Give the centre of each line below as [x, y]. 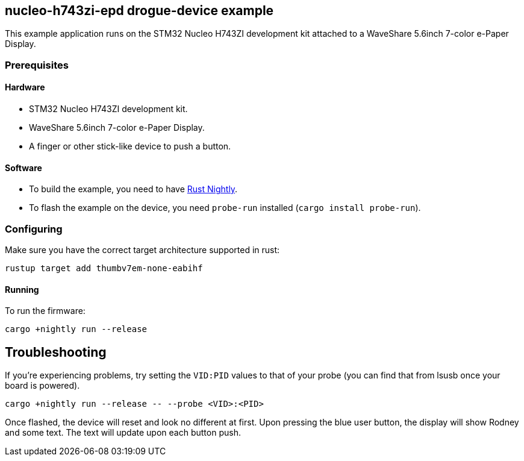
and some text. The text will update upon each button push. [123, 433]
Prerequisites [37, 65]
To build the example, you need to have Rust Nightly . [133, 189]
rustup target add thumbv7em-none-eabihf [104, 268]
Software [23, 168]
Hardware [25, 87]
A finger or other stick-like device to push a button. [130, 146]
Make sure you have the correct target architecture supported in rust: [142, 249]
